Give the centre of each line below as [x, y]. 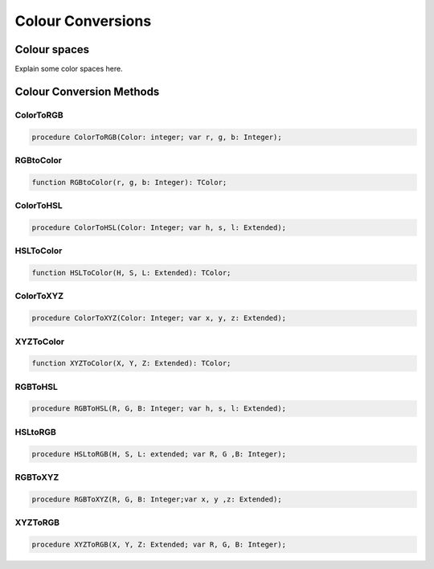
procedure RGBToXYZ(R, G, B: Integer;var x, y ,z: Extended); [157, 499]
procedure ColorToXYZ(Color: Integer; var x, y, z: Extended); [159, 318]
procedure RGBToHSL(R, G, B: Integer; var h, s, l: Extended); [159, 409]
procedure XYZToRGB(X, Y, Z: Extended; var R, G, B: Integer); [159, 544]
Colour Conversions [83, 21]
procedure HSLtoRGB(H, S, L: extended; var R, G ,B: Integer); [159, 454]
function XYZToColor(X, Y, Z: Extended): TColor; [131, 363]
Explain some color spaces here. [69, 69]
